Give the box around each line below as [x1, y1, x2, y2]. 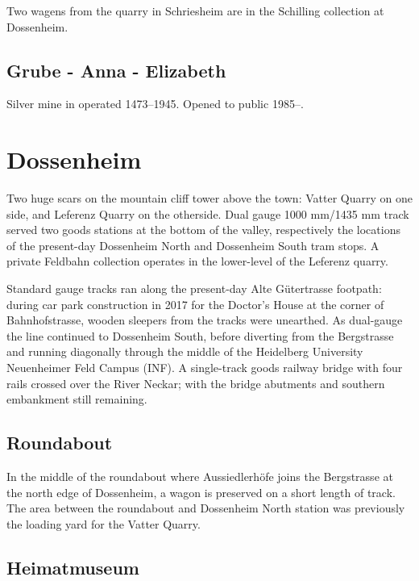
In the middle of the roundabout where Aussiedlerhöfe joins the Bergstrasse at [6, 468, 393, 485]
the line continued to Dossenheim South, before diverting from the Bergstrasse [6, 327, 394, 344]
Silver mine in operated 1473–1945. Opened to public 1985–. [6, 95, 304, 112]
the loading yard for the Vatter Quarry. [6, 515, 201, 532]
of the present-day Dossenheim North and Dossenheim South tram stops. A [6, 236, 380, 253]
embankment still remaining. [6, 391, 147, 408]
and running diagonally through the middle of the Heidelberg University [6, 343, 363, 360]
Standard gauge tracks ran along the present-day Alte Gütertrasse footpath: [6, 280, 382, 297]
